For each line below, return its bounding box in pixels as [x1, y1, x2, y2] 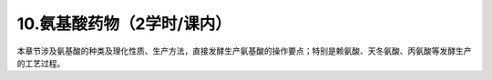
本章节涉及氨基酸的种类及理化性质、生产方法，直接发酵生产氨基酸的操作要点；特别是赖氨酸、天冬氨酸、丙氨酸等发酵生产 [16, 45, 472, 56]
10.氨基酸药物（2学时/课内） [16, 14, 231, 34]
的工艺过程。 [16, 57, 66, 68]
